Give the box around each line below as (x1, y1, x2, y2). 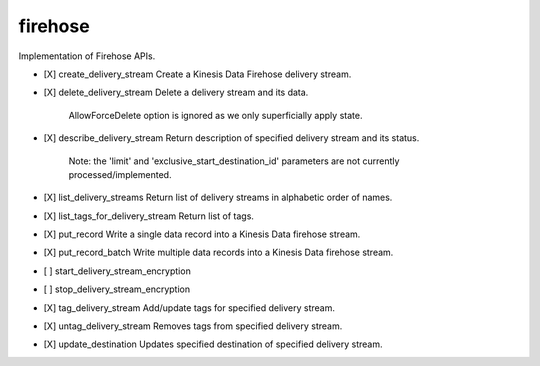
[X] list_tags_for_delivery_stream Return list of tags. (43, 210, 255, 222)
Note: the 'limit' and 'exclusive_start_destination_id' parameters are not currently (68, 155, 400, 167)
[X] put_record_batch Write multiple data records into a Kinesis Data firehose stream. (43, 246, 394, 259)
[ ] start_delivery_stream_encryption (43, 265, 192, 277)
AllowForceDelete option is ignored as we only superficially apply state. (68, 109, 363, 121)
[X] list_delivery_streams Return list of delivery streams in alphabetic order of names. (43, 191, 393, 204)
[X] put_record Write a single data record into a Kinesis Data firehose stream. (43, 228, 361, 240)
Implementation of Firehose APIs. (18, 50, 156, 62)
